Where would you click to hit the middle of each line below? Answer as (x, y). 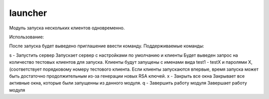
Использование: (27, 37)
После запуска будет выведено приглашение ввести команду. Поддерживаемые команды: (107, 46)
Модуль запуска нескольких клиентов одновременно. (67, 28)
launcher (28, 13)
